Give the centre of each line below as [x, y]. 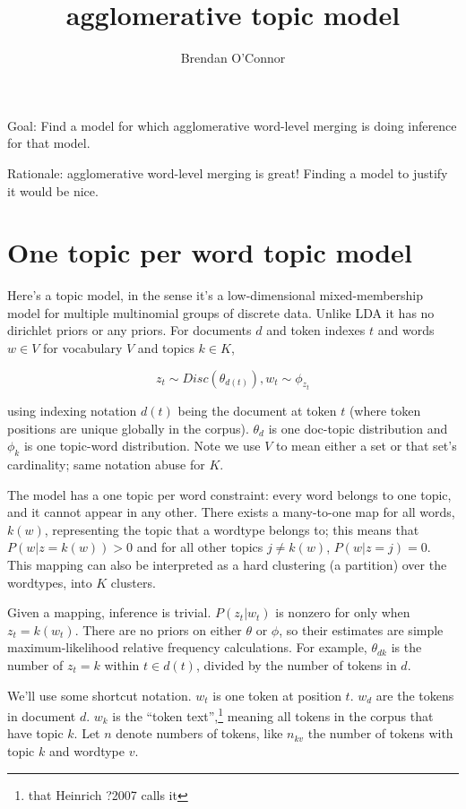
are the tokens [415, 695]
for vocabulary [82, 348]
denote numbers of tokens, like [199, 733]
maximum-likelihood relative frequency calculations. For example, [187, 647]
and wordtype [87, 750]
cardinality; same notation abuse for [106, 465]
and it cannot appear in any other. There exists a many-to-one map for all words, [231, 512]
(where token [385, 411]
